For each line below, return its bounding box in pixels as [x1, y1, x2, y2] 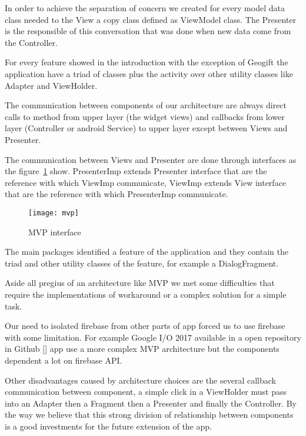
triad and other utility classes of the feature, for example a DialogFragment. [5, 257, 279, 269]
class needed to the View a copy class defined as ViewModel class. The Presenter [5, 13, 297, 25]
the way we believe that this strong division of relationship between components [5, 408, 294, 421]
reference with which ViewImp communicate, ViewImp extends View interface [5, 176, 287, 188]
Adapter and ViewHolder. [5, 79, 98, 91]
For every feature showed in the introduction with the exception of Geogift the [5, 56, 288, 68]
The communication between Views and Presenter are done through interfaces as [5, 153, 297, 165]
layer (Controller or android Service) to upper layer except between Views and [5, 122, 288, 134]
